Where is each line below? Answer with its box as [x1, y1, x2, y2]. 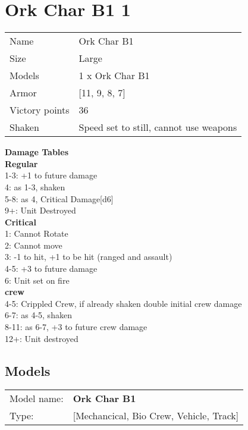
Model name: [10, 391, 64, 406]
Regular [5, 157, 38, 170]
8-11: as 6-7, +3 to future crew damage [5, 321, 147, 333]
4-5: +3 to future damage [5, 262, 98, 275]
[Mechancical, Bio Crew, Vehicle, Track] [73, 409, 239, 423]
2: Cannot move [5, 238, 62, 251]
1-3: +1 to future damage [5, 169, 98, 181]
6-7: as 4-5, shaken [5, 309, 72, 321]
